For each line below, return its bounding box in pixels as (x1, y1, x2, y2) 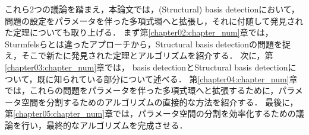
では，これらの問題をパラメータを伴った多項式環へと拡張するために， (5, 84, 279, 97)
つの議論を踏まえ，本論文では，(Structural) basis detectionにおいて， (34, 3, 299, 15)
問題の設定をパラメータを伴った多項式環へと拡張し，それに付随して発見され (5, 14, 304, 27)
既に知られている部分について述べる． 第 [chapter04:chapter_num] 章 (37, 72, 298, 85)
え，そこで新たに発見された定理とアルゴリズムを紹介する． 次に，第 (5, 49, 273, 62)
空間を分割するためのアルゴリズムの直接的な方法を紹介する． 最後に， (21, 95, 298, 108)
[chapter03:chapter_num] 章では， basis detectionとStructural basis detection (5, 60, 288, 73)
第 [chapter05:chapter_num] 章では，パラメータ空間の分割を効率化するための (5, 107, 296, 120)
